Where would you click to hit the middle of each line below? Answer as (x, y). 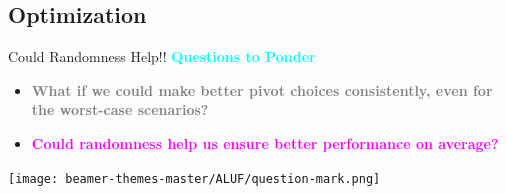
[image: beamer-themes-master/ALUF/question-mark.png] (194, 178)
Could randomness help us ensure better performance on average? (265, 142)
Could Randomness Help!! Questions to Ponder (162, 56)
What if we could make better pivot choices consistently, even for (262, 89)
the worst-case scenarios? (120, 109)
